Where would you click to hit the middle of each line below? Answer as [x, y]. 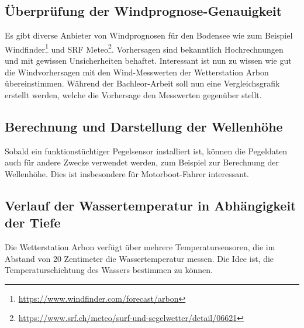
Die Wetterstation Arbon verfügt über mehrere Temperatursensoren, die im [140, 247]
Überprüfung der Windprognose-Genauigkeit [144, 11]
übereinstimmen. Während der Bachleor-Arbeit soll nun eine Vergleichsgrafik [142, 83]
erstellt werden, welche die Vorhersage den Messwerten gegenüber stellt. [133, 94]
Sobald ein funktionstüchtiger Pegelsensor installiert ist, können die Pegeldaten [146, 151]
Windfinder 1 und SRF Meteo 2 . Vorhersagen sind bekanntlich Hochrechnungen [144, 48]
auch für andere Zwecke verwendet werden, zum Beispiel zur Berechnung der [142, 162]
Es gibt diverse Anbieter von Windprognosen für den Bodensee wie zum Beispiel [149, 35]
